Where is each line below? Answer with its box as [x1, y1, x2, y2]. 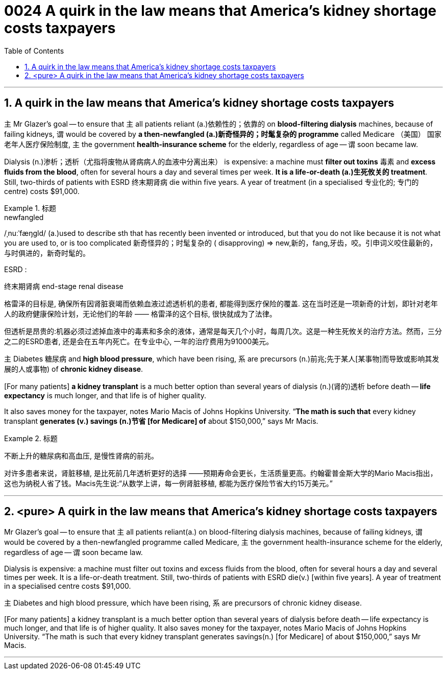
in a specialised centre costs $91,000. [4, 582, 131, 591]
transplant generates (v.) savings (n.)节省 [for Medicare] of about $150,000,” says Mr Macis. [4, 416, 318, 425]
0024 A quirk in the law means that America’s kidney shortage [4, 2, 437, 19]
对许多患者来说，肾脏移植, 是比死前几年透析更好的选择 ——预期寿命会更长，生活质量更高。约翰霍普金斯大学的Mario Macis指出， [4, 468, 437, 477]
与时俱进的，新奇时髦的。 [4, 248, 90, 257]
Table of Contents [4, 46, 64, 55]
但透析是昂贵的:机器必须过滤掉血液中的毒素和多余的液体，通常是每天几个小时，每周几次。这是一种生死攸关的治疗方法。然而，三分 [4, 326, 442, 335]
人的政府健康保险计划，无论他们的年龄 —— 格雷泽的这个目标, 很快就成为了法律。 [4, 309, 277, 318]
